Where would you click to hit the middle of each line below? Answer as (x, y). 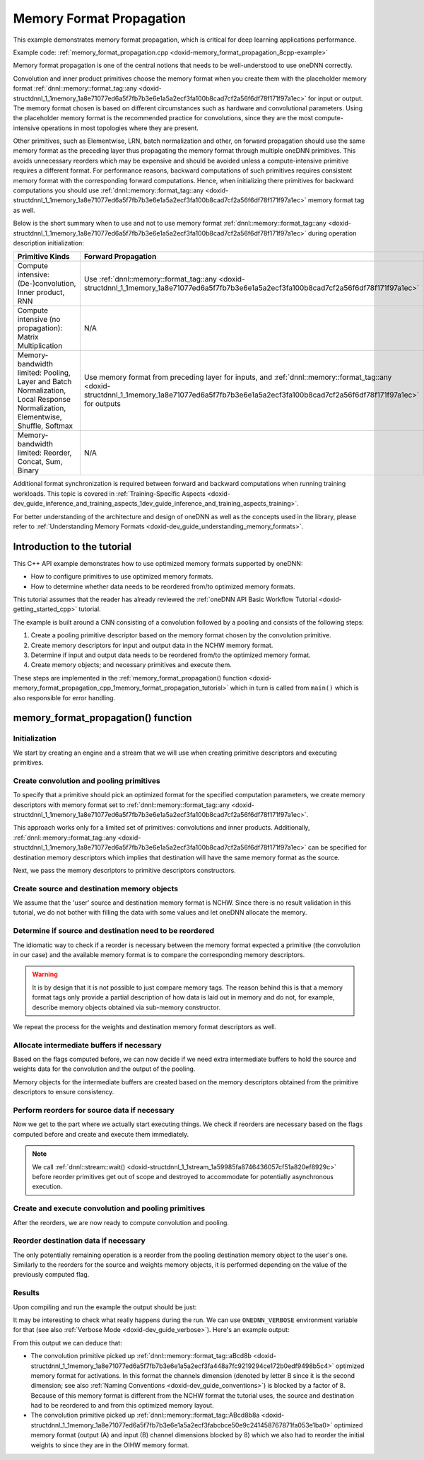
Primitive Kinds (43, 257)
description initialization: (48, 243)
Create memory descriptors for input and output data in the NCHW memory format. (152, 645)
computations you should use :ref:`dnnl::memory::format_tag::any (108, 190)
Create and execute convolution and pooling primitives (109, 1208)
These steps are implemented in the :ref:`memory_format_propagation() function (130, 678)
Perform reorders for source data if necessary (94, 1111)
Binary (28, 470)
